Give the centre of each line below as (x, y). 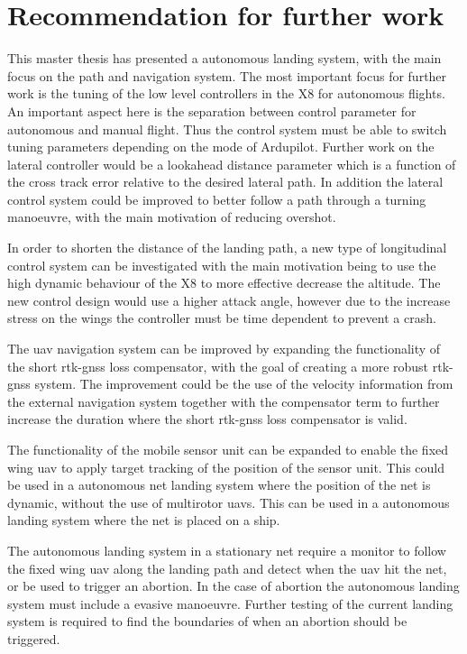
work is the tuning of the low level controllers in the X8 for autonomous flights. (226, 93)
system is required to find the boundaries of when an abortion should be (207, 621)
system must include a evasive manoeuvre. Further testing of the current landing (230, 603)
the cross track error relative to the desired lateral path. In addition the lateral (225, 182)
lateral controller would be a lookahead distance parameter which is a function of (232, 164)
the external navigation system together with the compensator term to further (224, 401)
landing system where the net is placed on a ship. (144, 520)
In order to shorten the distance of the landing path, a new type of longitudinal (227, 248)
